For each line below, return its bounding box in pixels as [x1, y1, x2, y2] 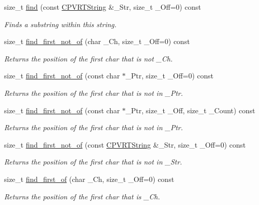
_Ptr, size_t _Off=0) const [125, 70, 214, 81]
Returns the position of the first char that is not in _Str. [4, 156, 182, 167]
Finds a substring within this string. [4, 18, 117, 29]
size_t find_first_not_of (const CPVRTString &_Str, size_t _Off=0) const [4, 139, 246, 150]
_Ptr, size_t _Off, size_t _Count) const [125, 105, 255, 115]
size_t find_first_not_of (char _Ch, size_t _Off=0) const [4, 36, 190, 47]
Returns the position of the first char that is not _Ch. [4, 53, 173, 64]
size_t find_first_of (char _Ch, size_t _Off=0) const [4, 173, 175, 184]
